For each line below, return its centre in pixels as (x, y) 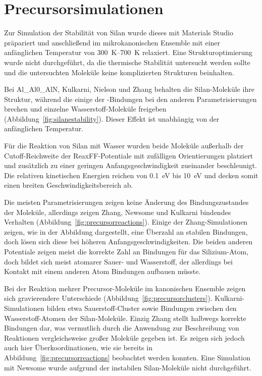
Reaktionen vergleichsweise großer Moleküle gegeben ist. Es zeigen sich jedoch (124, 337)
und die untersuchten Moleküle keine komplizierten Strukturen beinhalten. (119, 72)
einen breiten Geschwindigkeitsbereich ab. (69, 185)
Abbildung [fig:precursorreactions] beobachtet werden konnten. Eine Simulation (127, 357)
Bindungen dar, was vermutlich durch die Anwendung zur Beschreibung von (122, 328)
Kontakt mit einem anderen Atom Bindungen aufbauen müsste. (102, 271)
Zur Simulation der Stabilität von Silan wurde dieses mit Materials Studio (119, 33)
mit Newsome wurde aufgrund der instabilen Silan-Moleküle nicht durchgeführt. (128, 367)
